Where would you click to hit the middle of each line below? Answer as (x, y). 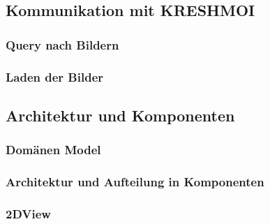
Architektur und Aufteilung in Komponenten (135, 182)
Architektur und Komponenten (120, 115)
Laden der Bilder (55, 76)
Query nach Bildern (62, 44)
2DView (28, 213)
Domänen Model (53, 150)
